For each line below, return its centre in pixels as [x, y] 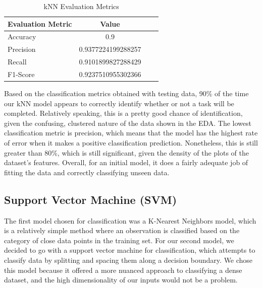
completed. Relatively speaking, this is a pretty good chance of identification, [123, 113]
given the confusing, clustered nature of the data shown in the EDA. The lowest [128, 123]
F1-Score [21, 74]
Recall [17, 62]
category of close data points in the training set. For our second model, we [119, 240]
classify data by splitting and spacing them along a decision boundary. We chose [128, 260]
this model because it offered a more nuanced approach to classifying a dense [123, 270]
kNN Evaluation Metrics [81, 6]
